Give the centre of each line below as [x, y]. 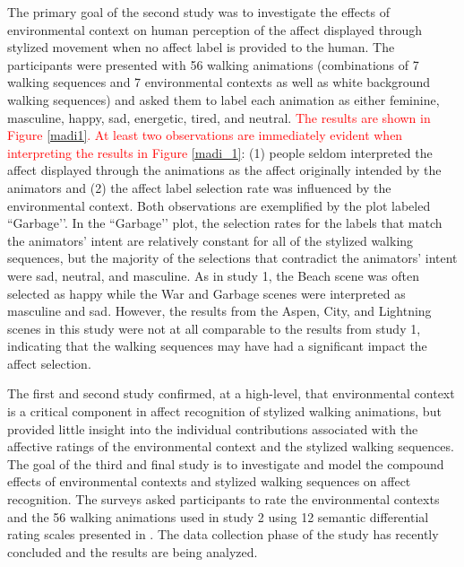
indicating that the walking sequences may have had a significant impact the [217, 346]
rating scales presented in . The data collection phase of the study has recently [223, 534]
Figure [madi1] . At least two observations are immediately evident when [205, 135]
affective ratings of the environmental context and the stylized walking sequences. [231, 446]
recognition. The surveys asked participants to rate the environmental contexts [223, 499]
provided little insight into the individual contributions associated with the [213, 428]
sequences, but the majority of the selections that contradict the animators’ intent [232, 258]
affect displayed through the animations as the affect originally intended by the [224, 170]
